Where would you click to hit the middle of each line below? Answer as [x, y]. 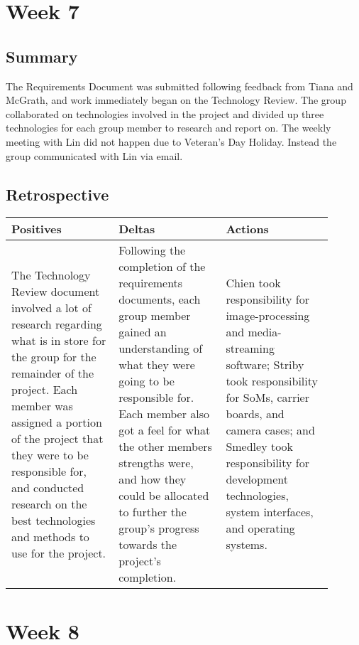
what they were [157, 365]
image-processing [268, 316]
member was [42, 405]
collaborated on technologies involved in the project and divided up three [165, 113]
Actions [247, 229]
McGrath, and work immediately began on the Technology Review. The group [176, 100]
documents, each [160, 299]
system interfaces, [270, 512]
